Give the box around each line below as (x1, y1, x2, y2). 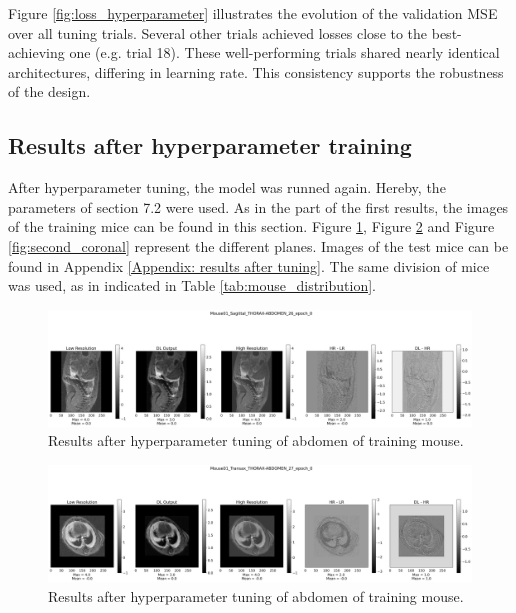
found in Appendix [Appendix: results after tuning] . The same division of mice (8, 255, 490, 276)
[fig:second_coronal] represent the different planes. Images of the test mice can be (8, 235, 509, 256)
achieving (8, 42, 65, 63)
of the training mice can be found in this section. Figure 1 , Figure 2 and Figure (8, 216, 495, 237)
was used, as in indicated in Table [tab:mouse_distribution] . (8, 275, 376, 296)
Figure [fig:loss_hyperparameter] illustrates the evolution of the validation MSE (8, 3, 498, 23)
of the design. (8, 81, 91, 102)
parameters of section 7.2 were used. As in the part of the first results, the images (8, 196, 509, 217)
